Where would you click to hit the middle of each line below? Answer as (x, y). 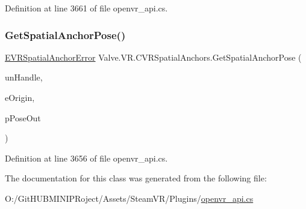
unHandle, (24, 77)
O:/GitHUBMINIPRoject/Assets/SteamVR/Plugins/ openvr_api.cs (129, 198)
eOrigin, (20, 97)
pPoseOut (23, 117)
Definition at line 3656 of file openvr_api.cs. (86, 158)
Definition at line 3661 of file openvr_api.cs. (86, 8)
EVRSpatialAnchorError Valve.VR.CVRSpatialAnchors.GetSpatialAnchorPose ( (153, 57)
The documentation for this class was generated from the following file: (136, 178)
